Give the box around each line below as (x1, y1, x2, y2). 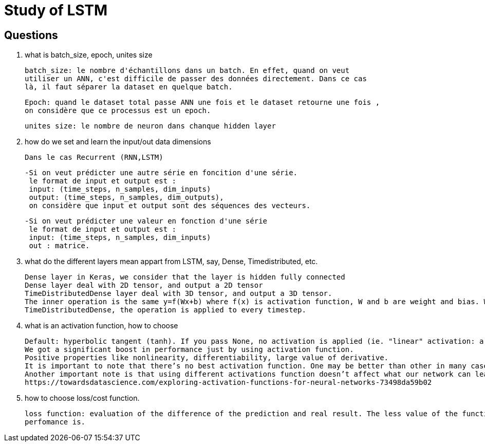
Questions (4, 28, 58, 42)
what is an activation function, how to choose (25, 321, 178, 330)
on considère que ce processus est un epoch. (25, 106, 211, 115)
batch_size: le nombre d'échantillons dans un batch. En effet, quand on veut (25, 66, 350, 75)
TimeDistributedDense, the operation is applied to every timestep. (25, 306, 306, 314)
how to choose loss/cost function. (25, 394, 140, 403)
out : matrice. (29, 241, 90, 250)
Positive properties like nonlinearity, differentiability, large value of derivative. (25, 354, 389, 362)
